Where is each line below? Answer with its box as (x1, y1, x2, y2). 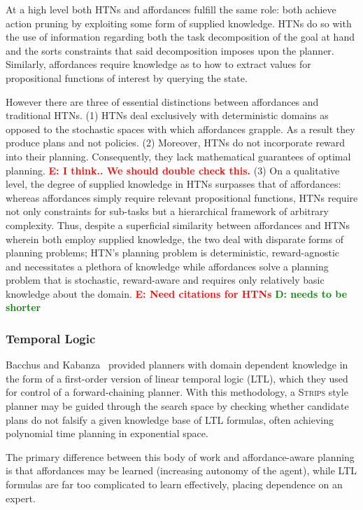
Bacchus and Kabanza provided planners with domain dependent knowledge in (6, 357, 348, 372)
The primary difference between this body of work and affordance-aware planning (6, 449, 355, 464)
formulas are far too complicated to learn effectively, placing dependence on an (6, 477, 343, 492)
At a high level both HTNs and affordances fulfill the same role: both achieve (6, 2, 336, 16)
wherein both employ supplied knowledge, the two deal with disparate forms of (6, 231, 343, 246)
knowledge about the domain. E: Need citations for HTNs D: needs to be (6, 286, 348, 301)
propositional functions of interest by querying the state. (6, 70, 248, 85)
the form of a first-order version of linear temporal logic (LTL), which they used (6, 371, 348, 385)
